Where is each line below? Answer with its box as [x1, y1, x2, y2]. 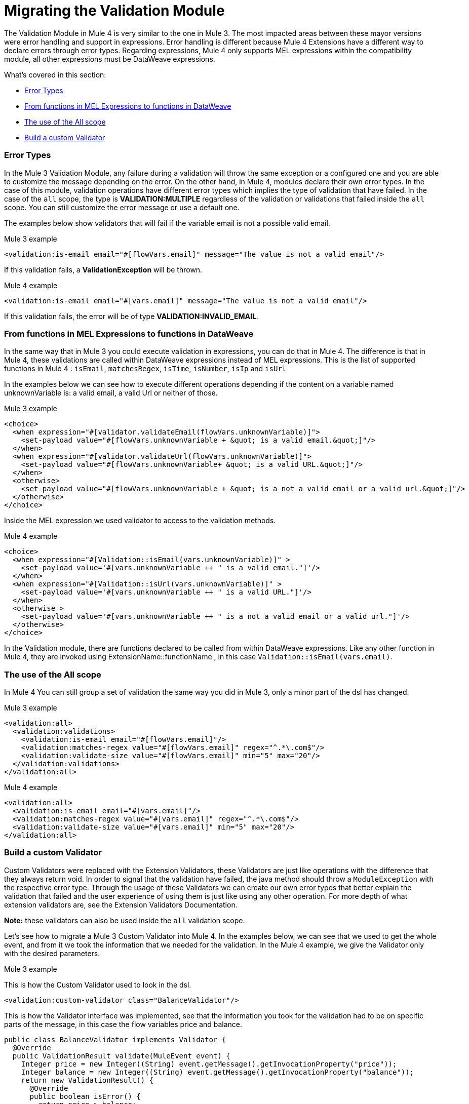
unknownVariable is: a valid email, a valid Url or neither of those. [4, 388, 218, 398]
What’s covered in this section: [4, 70, 106, 79]
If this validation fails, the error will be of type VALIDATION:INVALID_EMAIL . [4, 311, 258, 321]
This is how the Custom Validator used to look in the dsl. [4, 980, 191, 989]
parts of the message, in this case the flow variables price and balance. [4, 1019, 242, 1029]
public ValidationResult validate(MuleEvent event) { [12, 1051, 230, 1060]
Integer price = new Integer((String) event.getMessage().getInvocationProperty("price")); [21, 1059, 397, 1068]
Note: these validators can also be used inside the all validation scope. [4, 916, 245, 925]
